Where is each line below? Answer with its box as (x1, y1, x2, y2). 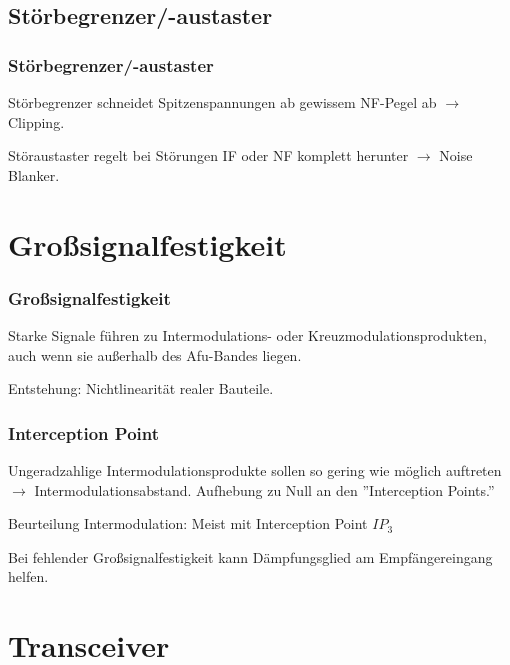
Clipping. (8, 111, 65, 132)
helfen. (8, 566, 49, 587)
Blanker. (8, 164, 60, 185)
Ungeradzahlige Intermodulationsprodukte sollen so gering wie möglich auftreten (8, 459, 502, 480)
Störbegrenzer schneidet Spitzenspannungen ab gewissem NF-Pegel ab (8, 92, 437, 112)
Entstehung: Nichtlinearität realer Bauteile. (8, 378, 274, 399)
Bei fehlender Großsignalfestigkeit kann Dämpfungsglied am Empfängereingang (8, 546, 493, 567)
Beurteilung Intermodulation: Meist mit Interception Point (8, 513, 368, 534)
